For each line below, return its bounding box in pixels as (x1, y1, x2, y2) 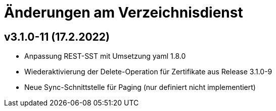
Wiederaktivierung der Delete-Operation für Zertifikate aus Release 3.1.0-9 (24, 67, 272, 76)
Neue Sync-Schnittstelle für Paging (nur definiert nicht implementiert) (24, 83, 256, 92)
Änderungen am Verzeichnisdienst (4, 4, 243, 21)
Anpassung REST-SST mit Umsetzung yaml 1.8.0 (24, 52, 186, 61)
